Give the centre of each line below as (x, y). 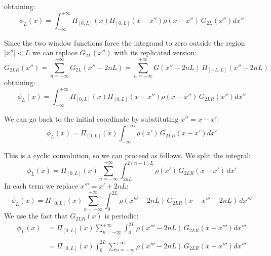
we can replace (55, 52)
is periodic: (122, 216)
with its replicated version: (156, 52)
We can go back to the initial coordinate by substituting (91, 119)
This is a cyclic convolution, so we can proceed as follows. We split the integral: (127, 155)
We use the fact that (36, 216)
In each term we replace (41, 185)
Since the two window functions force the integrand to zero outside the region (125, 42)
